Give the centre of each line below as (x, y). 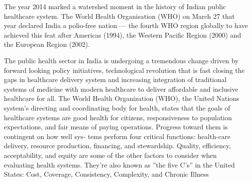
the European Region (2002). (47, 44)
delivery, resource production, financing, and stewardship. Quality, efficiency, (118, 146)
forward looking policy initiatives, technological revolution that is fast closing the (124, 70)
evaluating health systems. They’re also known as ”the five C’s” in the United (119, 164)
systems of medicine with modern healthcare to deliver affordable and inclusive (121, 89)
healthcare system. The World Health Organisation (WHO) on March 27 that (119, 16)
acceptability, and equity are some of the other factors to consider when (110, 155)
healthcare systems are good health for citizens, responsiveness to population (118, 117)
